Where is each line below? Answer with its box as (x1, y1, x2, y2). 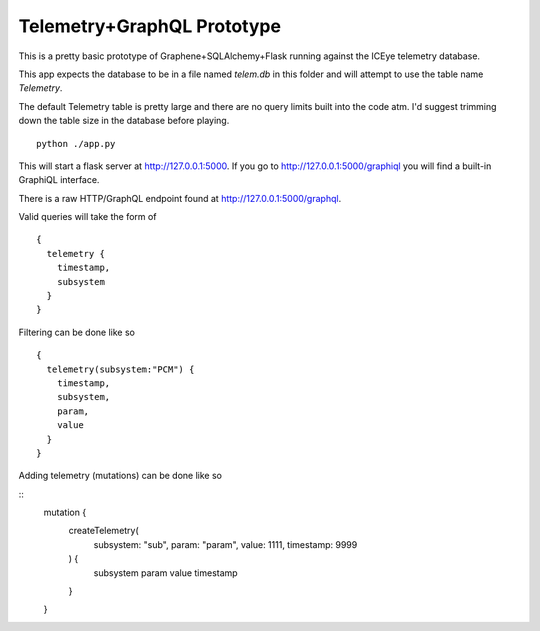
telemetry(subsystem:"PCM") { (46, 363, 195, 375)
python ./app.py (36, 138, 116, 149)
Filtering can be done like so (18, 326, 135, 338)
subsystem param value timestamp (93, 566, 239, 579)
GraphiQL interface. (18, 174, 100, 186)
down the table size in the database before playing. (18, 115, 230, 127)
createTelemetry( (68, 525, 139, 537)
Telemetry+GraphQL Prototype (18, 15, 282, 37)
